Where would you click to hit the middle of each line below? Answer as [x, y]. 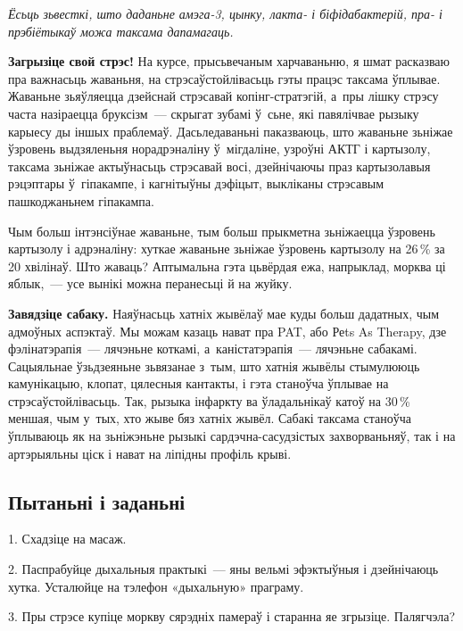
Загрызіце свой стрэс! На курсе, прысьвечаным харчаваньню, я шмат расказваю [229, 61]
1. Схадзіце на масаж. [67, 539]
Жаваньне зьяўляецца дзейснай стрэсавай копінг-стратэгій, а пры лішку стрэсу [223, 96]
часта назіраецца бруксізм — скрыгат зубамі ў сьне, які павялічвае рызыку [214, 113]
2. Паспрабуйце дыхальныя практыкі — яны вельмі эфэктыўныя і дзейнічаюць [223, 569]
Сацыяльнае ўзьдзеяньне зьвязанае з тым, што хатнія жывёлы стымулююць [214, 365]
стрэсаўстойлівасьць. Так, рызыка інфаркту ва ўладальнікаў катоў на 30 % [209, 400]
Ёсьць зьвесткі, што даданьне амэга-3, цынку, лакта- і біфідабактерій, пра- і [225, 13]
